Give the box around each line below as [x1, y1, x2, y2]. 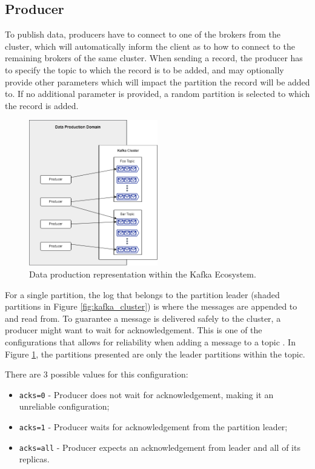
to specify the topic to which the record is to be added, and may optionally [5, 63, 284, 76]
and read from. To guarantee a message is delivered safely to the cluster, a [5, 311, 281, 324]
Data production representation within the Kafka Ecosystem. [29, 268, 256, 280]
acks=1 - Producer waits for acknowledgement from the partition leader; [19, 421, 288, 433]
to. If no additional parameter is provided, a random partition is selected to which [5, 87, 310, 100]
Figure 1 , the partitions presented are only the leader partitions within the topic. [5, 347, 305, 360]
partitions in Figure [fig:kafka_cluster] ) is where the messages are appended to [5, 300, 297, 313]
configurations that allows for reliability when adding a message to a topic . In [5, 335, 296, 348]
